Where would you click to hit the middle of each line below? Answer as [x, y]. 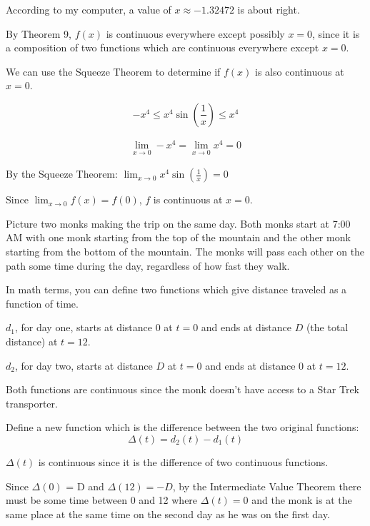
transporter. [32, 403]
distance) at [32, 342]
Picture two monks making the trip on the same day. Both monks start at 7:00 [178, 223]
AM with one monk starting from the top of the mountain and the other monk [178, 237]
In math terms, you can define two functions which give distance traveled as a [176, 289]
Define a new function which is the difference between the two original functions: [182, 427]
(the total [327, 327]
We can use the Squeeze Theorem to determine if [113, 71]
